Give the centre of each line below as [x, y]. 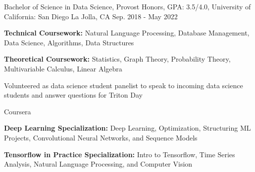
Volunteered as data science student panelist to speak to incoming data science [124, 85]
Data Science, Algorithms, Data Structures [69, 42]
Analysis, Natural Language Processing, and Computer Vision [98, 164]
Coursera [18, 111]
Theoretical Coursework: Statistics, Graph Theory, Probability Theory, [117, 59]
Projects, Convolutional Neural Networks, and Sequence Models [101, 137]
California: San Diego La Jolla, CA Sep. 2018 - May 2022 [91, 16]
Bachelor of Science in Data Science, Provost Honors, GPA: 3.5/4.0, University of [127, 6]
